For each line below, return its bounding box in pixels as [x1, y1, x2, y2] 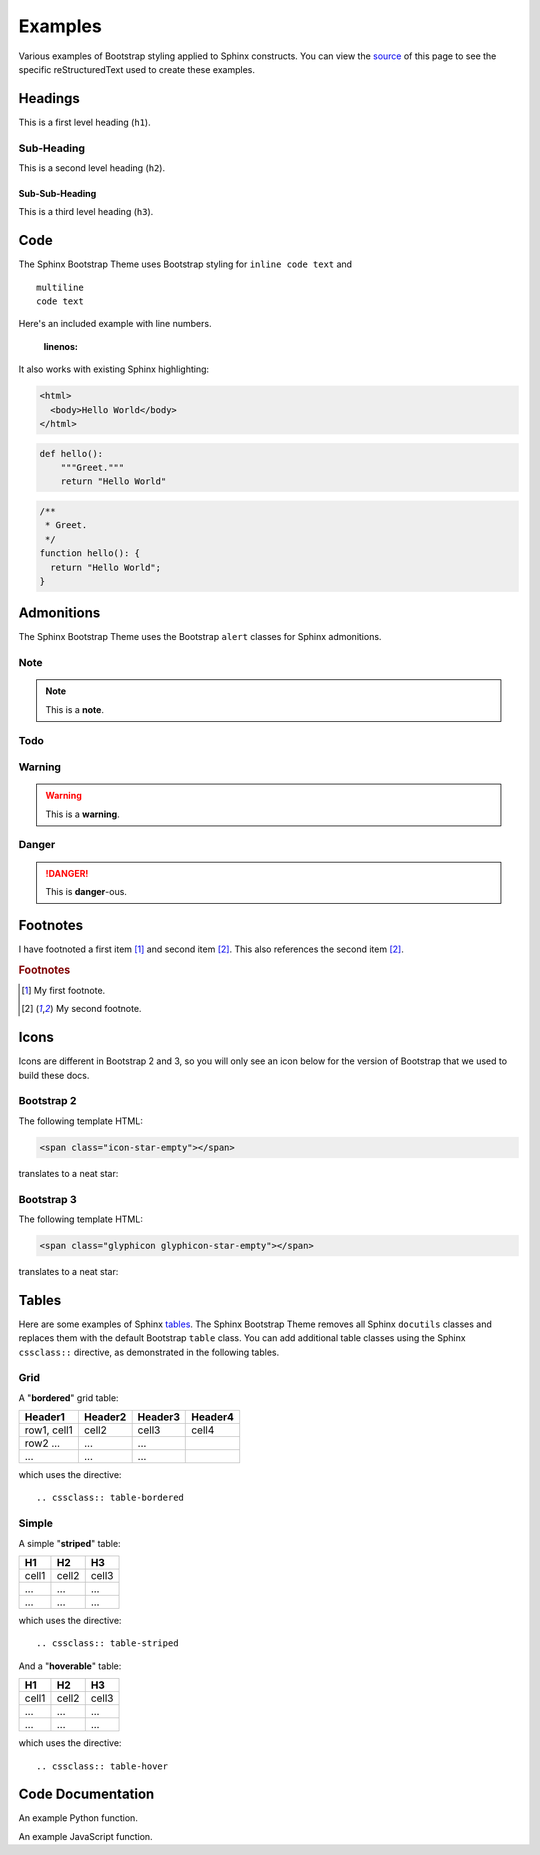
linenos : [43, 340, 79, 352]
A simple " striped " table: [18, 1537, 121, 1549]
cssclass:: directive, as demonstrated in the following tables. [18, 1346, 280, 1358]
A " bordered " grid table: [18, 1391, 119, 1404]
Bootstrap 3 [18, 1192, 77, 1206]
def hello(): [39, 448, 104, 459]
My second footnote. [55, 1003, 142, 1015]
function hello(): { [39, 548, 140, 559]
